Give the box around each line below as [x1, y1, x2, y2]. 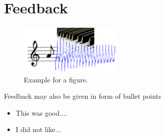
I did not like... [15, 124, 61, 135]
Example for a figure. [24, 74, 88, 84]
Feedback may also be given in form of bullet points [4, 91, 162, 101]
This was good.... [15, 107, 67, 118]
